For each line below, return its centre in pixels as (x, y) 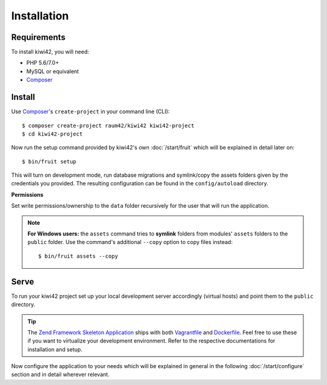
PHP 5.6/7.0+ (43, 63)
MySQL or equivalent (53, 71)
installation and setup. (55, 349)
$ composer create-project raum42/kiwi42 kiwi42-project (108, 125)
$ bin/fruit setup (49, 161)
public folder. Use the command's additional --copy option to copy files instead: (130, 242)
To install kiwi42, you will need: (50, 52)
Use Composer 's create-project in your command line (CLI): (91, 111)
